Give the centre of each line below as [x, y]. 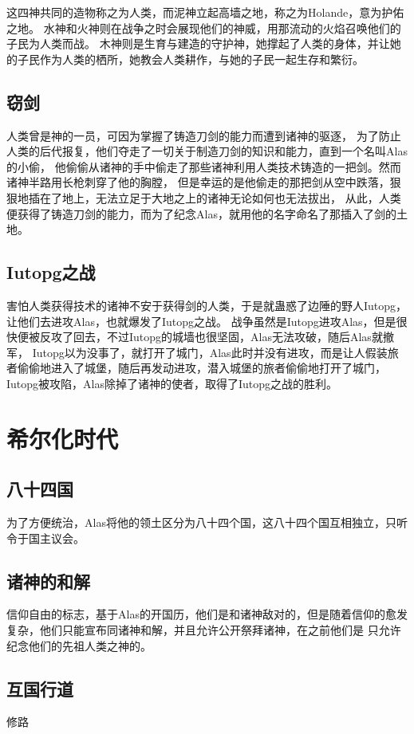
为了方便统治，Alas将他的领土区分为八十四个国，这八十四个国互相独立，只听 [207, 522]
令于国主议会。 [45, 538]
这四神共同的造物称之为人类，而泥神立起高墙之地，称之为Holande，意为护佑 [205, 12]
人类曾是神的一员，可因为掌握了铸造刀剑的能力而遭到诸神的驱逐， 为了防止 [204, 135]
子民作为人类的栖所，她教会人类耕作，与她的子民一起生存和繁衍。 [190, 59]
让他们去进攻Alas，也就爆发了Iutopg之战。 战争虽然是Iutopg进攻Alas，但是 [201, 321]
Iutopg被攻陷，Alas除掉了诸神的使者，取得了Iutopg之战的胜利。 [172, 383]
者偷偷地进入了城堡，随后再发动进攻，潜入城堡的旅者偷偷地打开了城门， [196, 368]
